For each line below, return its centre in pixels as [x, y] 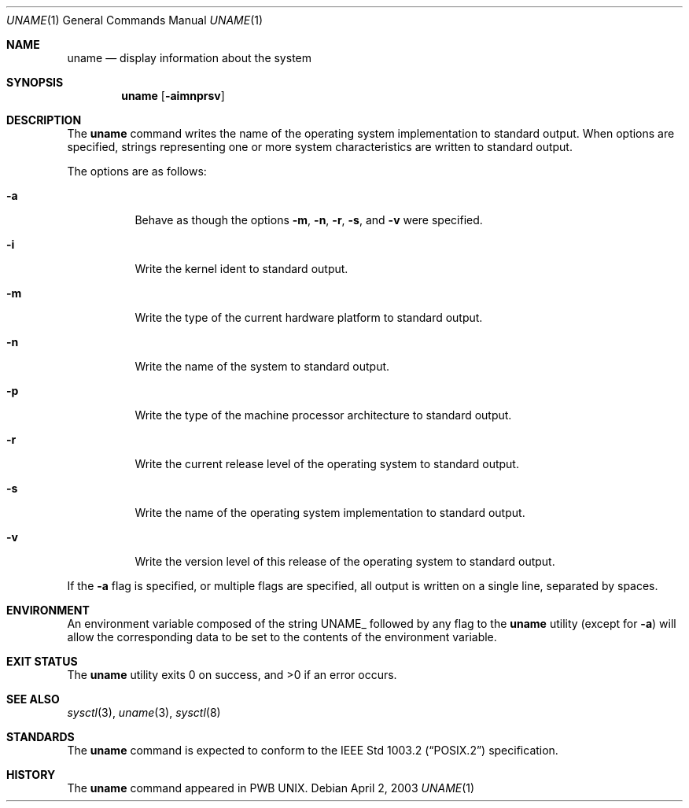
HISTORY [31, 775]
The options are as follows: [137, 171]
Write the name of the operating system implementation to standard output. [330, 513]
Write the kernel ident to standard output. [241, 269]
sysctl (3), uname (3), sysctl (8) [144, 712]
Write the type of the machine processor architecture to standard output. [323, 415]
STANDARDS [41, 737]
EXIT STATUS [42, 661]
